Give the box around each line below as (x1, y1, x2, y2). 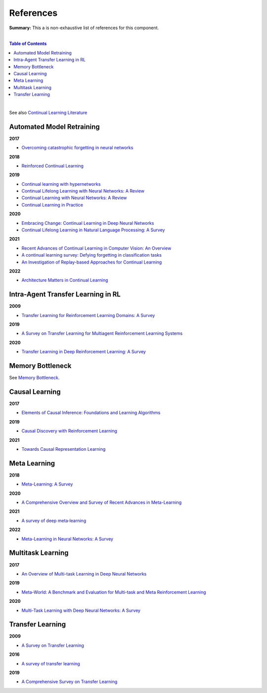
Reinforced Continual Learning (21, 162, 84, 168)
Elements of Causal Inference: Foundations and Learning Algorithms (21, 410, 161, 416)
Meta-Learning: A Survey (21, 481, 73, 487)
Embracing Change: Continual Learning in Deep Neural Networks (21, 220, 154, 226)
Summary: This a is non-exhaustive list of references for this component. (9, 25, 159, 31)
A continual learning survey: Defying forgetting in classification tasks (21, 252, 162, 258)
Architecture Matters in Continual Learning (21, 277, 108, 283)
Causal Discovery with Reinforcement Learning (21, 428, 117, 434)
